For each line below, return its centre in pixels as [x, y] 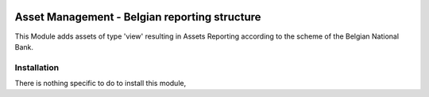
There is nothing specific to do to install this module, [100, 84]
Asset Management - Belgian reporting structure [138, 17]
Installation [37, 67]
